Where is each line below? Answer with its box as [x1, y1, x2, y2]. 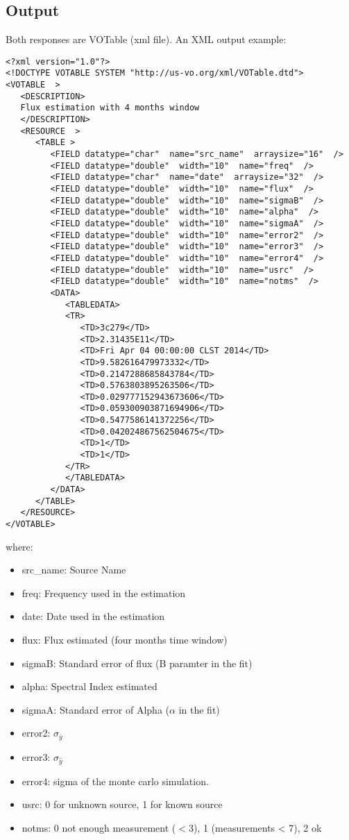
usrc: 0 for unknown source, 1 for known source [22, 797, 223, 812]
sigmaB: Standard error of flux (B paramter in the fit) [22, 655, 253, 670]
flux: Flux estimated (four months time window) [22, 632, 228, 647]
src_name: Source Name [22, 562, 126, 577]
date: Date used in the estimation [22, 609, 165, 623]
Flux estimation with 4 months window [20, 103, 200, 113]
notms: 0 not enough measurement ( [22, 820, 176, 834]
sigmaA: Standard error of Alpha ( [22, 702, 170, 716]
